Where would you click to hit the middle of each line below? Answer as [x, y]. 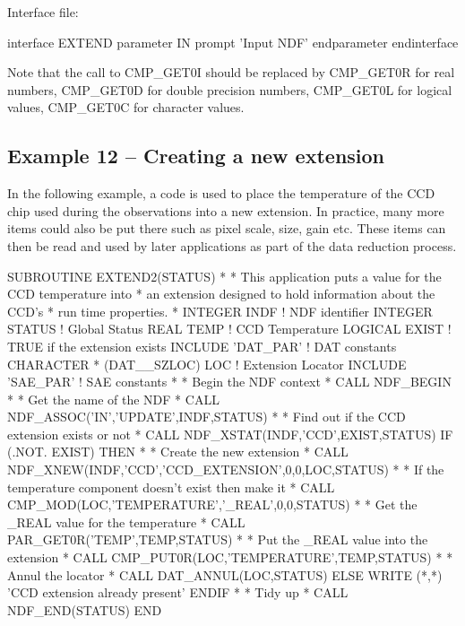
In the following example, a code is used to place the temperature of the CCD [221, 193]
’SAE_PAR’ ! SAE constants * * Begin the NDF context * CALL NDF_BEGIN [229, 382]
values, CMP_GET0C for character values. [126, 107]
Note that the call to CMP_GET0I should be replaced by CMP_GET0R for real [231, 72]
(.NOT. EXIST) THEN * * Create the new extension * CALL [178, 452]
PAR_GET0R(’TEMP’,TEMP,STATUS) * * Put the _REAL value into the [218, 539]
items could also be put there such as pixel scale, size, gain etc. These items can [227, 228]
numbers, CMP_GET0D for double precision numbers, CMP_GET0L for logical [230, 89]
